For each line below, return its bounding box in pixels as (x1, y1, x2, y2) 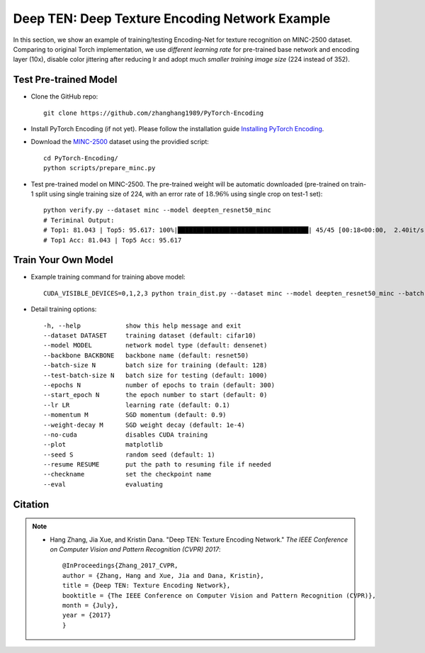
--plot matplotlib (43, 440, 163, 449)
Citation (13, 498, 50, 510)
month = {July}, (62, 601, 119, 609)
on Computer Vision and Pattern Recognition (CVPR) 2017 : (50, 545, 221, 554)
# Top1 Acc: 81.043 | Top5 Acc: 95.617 (43, 236, 182, 244)
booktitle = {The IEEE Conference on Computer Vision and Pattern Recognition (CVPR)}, (62, 591, 377, 599)
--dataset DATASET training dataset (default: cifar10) (43, 332, 256, 340)
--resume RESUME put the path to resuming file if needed (43, 461, 272, 469)
